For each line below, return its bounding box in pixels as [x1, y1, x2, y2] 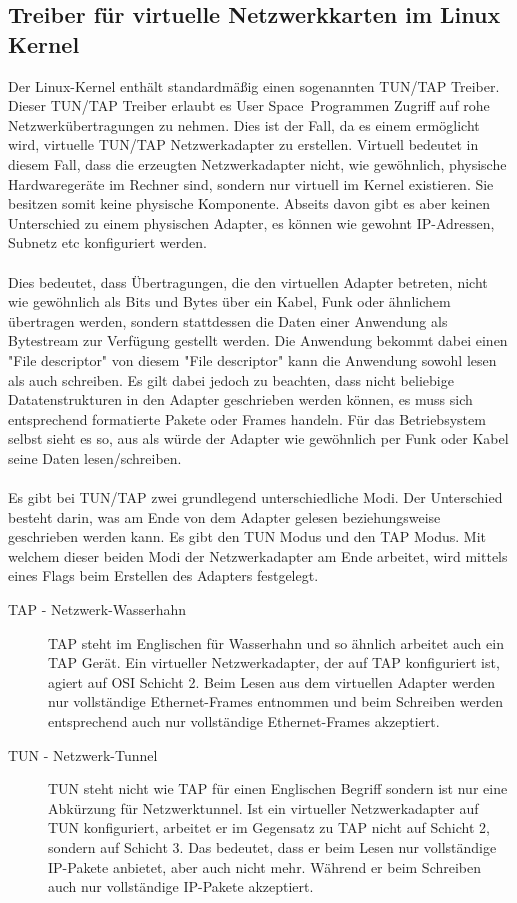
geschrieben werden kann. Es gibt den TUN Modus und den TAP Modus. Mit [8, 526, 486, 547]
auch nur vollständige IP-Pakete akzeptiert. [48, 876, 314, 897]
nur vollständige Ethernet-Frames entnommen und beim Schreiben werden [48, 691, 503, 712]
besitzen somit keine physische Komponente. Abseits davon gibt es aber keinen [8, 193, 490, 214]
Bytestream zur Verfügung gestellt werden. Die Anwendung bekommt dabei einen [8, 330, 508, 351]
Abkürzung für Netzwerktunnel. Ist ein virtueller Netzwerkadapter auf [48, 797, 479, 818]
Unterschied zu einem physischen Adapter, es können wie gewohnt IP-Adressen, [8, 212, 495, 233]
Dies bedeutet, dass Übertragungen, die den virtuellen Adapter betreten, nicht [8, 271, 488, 292]
